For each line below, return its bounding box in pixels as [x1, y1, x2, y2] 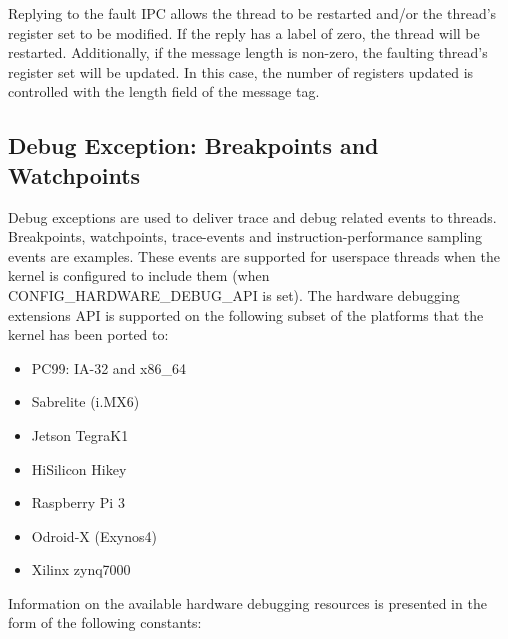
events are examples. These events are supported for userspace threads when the [8, 245, 500, 266]
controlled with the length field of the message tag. [8, 81, 320, 102]
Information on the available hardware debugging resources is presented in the [8, 592, 487, 613]
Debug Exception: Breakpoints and [8, 130, 379, 161]
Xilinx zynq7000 [31, 559, 131, 580]
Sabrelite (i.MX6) [31, 391, 140, 412]
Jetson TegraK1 [31, 424, 129, 445]
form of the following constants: [8, 612, 202, 633]
